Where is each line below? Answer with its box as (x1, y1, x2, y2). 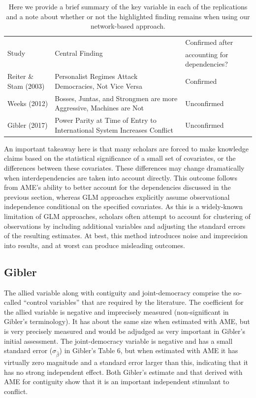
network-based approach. (91, 21, 165, 31)
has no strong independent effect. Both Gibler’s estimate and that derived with (4, 366, 243, 377)
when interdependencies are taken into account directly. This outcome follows (4, 172, 237, 182)
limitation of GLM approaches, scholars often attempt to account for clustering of (4, 211, 251, 221)
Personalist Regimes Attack (55, 71, 138, 81)
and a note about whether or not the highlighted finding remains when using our (6, 11, 250, 21)
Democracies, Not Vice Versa (55, 80, 142, 91)
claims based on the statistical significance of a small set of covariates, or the (4, 153, 236, 163)
